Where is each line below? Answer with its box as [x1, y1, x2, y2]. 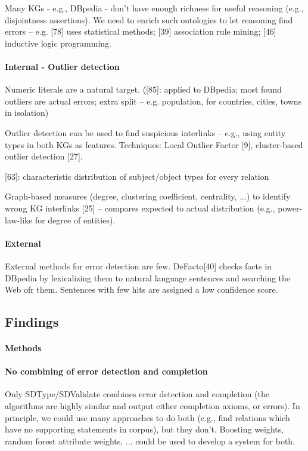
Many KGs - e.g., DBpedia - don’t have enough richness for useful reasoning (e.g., [5, 2, 304, 14]
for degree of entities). [35, 213, 116, 226]
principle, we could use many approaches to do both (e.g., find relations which [5, 411, 290, 424]
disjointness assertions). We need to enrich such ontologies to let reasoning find [5, 13, 293, 26]
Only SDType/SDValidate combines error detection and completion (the [5, 388, 269, 400]
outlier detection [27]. [5, 150, 83, 162]
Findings [5, 312, 59, 331]
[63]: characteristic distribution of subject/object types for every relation [5, 170, 269, 182]
